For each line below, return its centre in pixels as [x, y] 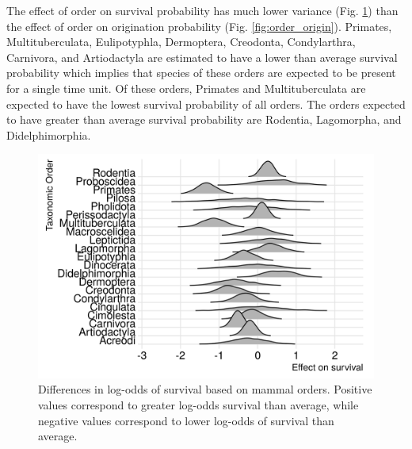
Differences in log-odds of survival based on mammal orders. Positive [205, 389]
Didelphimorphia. [49, 134]
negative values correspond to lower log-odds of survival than [186, 420]
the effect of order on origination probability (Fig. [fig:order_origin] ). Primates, [199, 26]
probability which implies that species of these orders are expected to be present [201, 73]
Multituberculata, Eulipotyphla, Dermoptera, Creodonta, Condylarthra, [181, 42]
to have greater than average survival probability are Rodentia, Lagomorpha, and [204, 119]
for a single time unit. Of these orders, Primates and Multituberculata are [186, 88]
